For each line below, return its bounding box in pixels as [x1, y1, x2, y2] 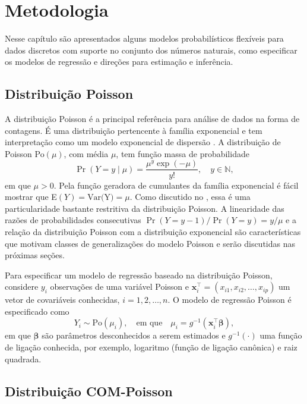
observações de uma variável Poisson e [50, 280, 189, 293]
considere [5, 280, 39, 293]
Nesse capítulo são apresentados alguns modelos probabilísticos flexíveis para [5, 32, 284, 45]
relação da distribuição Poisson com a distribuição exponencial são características [5, 225, 301, 237]
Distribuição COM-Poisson [5, 381, 173, 400]
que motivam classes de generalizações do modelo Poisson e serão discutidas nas [5, 237, 296, 249]
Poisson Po [5, 147, 45, 159]
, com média [64, 147, 109, 159]
